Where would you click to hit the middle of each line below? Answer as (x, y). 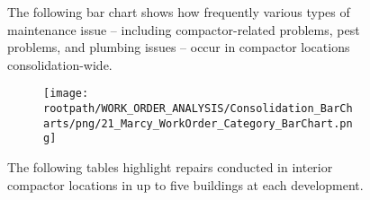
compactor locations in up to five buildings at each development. (185, 184)
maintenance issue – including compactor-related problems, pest (184, 29)
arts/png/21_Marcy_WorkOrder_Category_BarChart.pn (198, 123)
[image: (66, 94)
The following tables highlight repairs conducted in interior (170, 167)
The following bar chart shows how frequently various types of (179, 12)
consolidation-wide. (60, 64)
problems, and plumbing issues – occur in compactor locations (179, 47)
